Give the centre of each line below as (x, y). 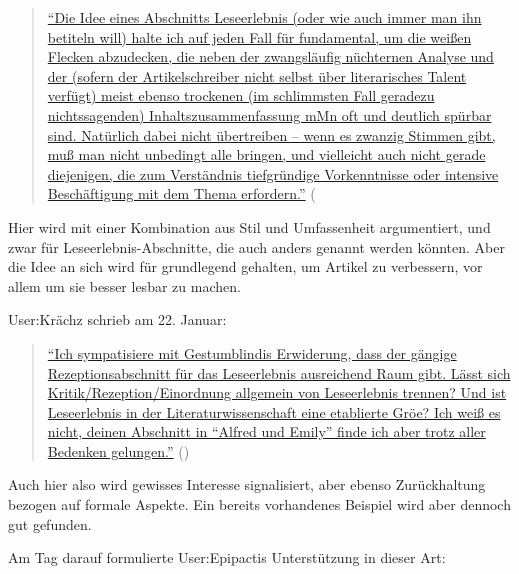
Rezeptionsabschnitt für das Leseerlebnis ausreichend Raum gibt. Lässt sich (279, 372)
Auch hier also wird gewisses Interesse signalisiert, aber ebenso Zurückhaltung (247, 484)
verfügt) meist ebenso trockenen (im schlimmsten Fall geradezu (241, 95)
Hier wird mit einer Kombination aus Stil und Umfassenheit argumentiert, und (249, 226)
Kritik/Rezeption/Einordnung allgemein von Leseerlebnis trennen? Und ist (277, 392)
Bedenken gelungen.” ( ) (118, 450)
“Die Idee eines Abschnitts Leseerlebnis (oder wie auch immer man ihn (264, 17)
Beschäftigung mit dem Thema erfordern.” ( (181, 193)
